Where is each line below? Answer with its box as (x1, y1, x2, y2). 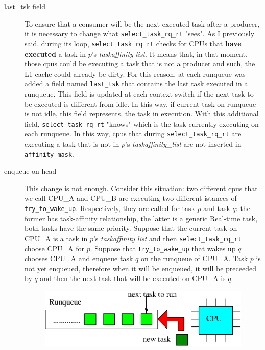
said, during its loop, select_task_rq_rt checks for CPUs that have (25, 38, 242, 49)
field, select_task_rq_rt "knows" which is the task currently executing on (25, 118, 259, 129)
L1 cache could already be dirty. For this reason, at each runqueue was (25, 68, 246, 79)
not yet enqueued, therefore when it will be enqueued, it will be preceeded (25, 263, 256, 273)
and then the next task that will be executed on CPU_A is (40, 273, 226, 284)
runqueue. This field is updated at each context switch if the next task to (25, 88, 254, 99)
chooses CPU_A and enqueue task (25, 253, 133, 264)
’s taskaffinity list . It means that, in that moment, (91, 48, 248, 59)
